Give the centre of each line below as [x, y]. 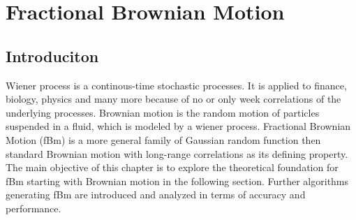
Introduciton [52, 56]
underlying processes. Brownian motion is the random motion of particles [163, 112]
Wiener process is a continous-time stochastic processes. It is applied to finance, [176, 85]
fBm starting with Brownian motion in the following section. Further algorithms [177, 181]
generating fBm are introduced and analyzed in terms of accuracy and [156, 195]
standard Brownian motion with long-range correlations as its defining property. [177, 153]
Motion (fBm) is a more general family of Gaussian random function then [163, 139]
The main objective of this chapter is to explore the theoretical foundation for [172, 167]
